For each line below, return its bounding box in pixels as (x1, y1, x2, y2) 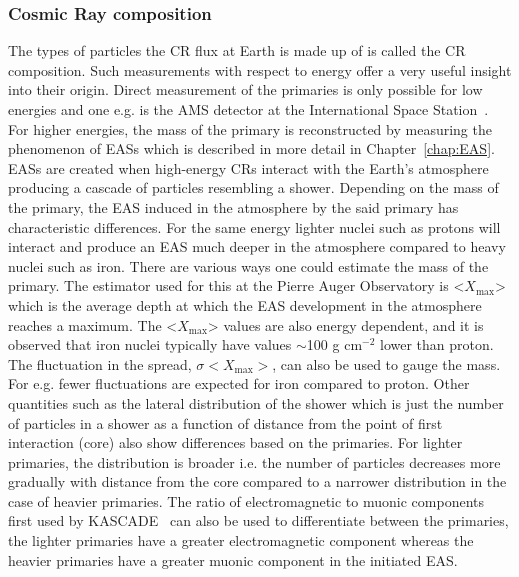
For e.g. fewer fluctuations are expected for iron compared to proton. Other (8, 373, 470, 394)
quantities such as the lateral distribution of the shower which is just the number (8, 392, 504, 413)
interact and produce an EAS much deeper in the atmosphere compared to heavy (8, 236, 506, 257)
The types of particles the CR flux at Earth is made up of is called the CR (8, 40, 466, 61)
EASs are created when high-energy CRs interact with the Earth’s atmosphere (8, 157, 489, 178)
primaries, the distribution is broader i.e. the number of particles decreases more (8, 451, 501, 472)
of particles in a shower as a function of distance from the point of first (8, 412, 443, 433)
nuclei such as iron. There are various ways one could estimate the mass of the (8, 255, 489, 276)
